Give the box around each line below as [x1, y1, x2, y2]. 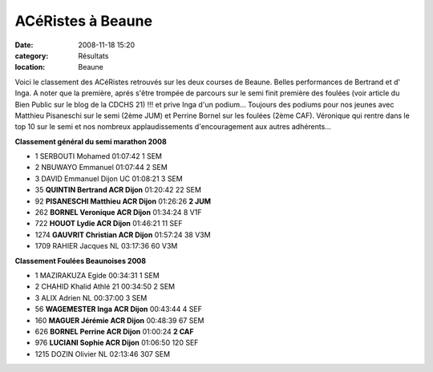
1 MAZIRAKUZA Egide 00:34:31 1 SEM [34, 270, 160, 280]
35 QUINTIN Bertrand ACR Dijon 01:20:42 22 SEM [34, 185, 202, 195]
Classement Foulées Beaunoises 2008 [14, 256, 147, 265]
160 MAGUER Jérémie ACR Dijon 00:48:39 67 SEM [34, 315, 204, 325]
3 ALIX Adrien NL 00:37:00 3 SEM [34, 293, 148, 302]
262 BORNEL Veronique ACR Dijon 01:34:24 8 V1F [34, 208, 202, 217]
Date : [14, 40, 34, 50]
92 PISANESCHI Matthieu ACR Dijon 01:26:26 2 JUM [34, 196, 212, 206]
